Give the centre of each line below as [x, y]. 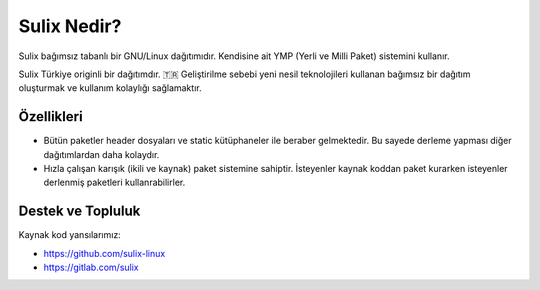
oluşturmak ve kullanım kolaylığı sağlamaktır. [110, 88]
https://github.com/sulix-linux [104, 253]
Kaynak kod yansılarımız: [70, 235]
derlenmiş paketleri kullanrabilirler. [114, 182]
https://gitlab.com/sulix [91, 267]
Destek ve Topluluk [79, 211]
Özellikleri [51, 116]
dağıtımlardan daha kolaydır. [101, 154]
